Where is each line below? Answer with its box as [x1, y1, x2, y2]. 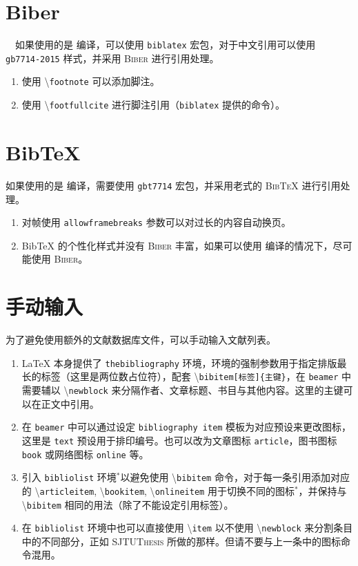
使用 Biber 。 [31, 252, 88, 266]
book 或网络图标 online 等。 [21, 446, 149, 461]
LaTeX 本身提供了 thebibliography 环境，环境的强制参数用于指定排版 [21, 355, 337, 370]
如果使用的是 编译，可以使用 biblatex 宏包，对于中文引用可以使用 [14, 37, 316, 52]
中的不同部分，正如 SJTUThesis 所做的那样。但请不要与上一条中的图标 [21, 534, 341, 548]
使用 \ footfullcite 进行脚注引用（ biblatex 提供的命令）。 [21, 97, 285, 112]
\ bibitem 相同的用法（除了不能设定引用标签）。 [21, 497, 234, 511]
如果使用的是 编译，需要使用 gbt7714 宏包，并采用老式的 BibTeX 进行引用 [6, 178, 341, 192]
